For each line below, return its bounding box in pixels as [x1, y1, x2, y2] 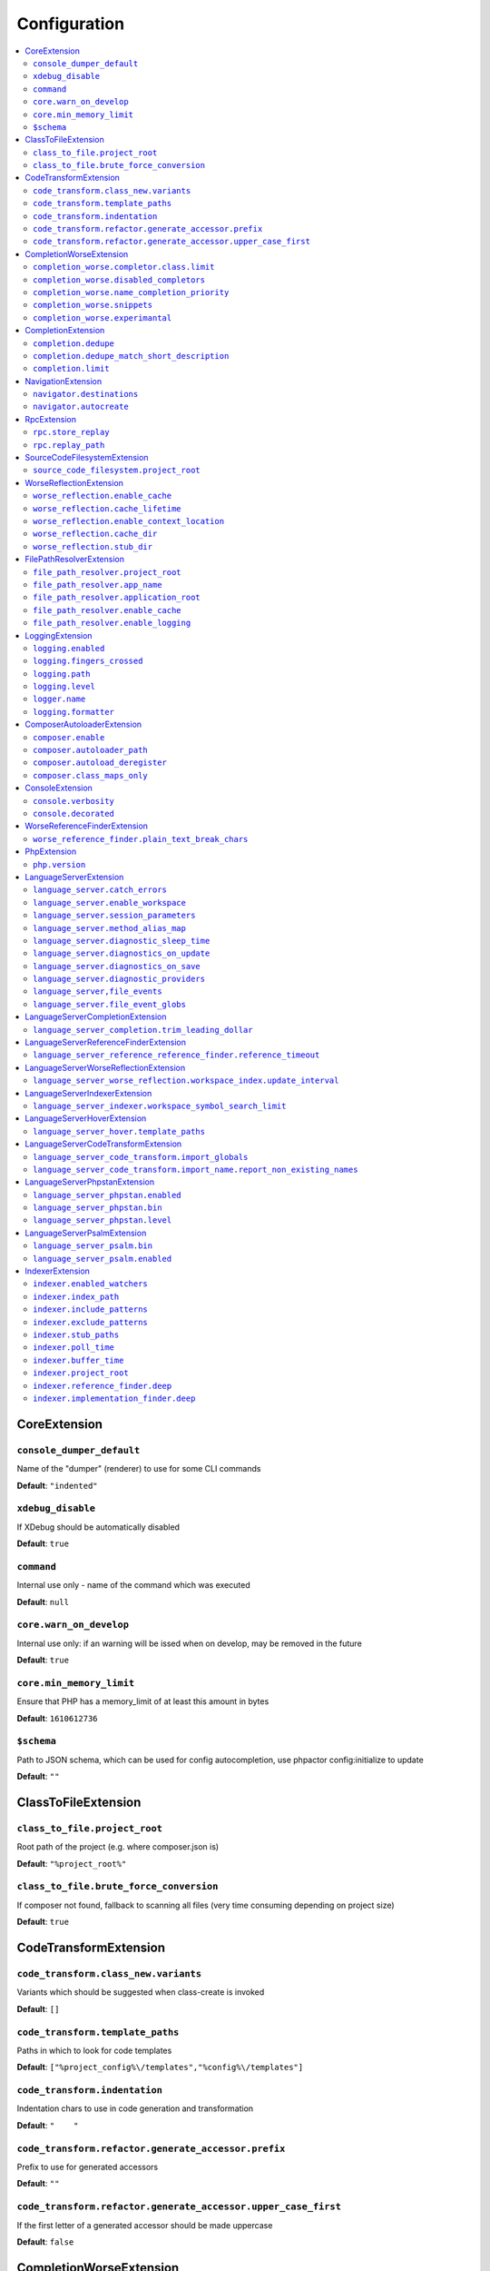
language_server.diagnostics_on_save [33, 961, 201, 971]
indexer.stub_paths [33, 1330, 120, 1340]
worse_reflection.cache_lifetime [33, 503, 181, 513]
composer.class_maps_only [33, 770, 149, 780]
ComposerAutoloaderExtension [24, 719, 142, 730]
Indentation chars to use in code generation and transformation [16, 2103, 254, 2114]
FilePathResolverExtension [24, 554, 124, 565]
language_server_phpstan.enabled [33, 1190, 181, 1200]
